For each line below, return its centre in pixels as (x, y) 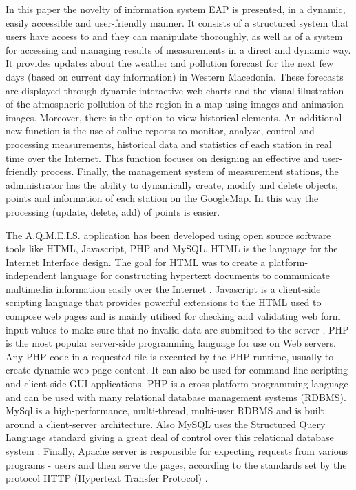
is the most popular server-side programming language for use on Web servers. (171, 343)
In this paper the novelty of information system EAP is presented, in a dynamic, (176, 9)
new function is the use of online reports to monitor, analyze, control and (160, 131)
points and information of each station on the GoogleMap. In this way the (162, 198)
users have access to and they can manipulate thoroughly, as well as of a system (174, 36)
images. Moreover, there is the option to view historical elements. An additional (174, 117)
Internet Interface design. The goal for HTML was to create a (136, 262)
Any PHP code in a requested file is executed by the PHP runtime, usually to (170, 356)
